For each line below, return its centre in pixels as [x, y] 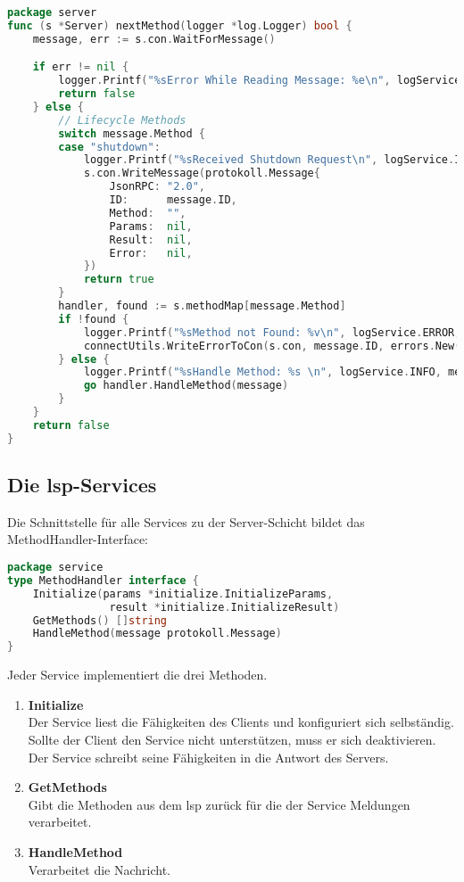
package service [55, 568]
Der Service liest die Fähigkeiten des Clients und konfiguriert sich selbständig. [241, 722]
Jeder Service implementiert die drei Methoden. [137, 675]
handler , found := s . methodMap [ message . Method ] [202, 306]
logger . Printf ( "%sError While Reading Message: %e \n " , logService [260, 81]
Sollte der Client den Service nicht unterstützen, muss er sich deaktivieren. [232, 739]
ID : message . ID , [173, 200]
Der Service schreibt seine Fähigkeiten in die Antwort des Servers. [208, 757]
